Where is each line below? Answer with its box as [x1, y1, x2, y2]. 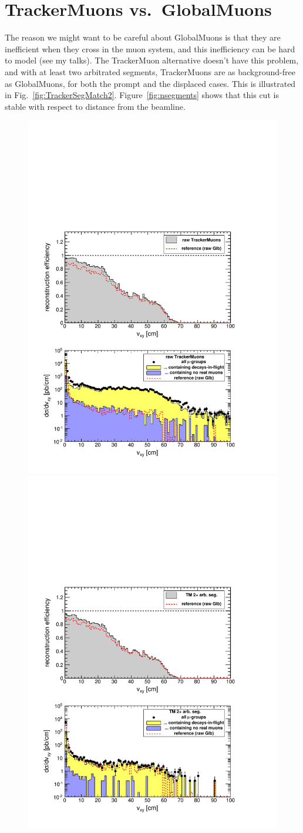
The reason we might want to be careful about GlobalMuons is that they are [5, 31, 281, 43]
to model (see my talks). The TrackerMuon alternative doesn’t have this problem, [5, 54, 299, 66]
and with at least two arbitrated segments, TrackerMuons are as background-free [5, 65, 295, 78]
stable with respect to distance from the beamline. [5, 100, 186, 112]
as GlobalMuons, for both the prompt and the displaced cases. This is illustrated [5, 77, 296, 89]
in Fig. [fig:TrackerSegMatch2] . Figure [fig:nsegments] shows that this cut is [5, 89, 279, 101]
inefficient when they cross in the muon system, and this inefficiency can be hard [5, 42, 295, 55]
